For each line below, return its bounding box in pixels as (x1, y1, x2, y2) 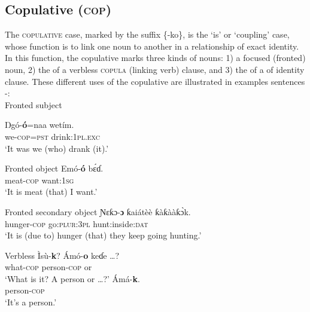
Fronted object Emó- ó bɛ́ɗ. (5, 162, 104, 175)
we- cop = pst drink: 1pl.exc (5, 130, 101, 142)
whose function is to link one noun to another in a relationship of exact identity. (5, 39, 299, 52)
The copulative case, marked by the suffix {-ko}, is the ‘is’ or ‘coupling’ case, (5, 28, 290, 41)
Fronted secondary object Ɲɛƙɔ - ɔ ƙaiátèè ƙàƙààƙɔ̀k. (5, 205, 191, 218)
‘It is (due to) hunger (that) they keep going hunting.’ (5, 229, 202, 241)
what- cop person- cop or (5, 261, 92, 273)
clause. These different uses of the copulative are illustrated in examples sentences (5, 75, 305, 87)
